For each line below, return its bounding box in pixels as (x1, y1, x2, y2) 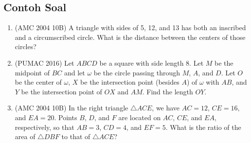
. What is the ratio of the (165, 122, 241, 132)
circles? (15, 41, 36, 52)
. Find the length (142, 86, 193, 96)
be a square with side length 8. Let (99, 57, 204, 68)
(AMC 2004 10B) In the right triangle (15, 103, 128, 113)
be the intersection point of (21, 86, 102, 96)
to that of (61, 131, 90, 142)
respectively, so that (15, 122, 74, 132)
